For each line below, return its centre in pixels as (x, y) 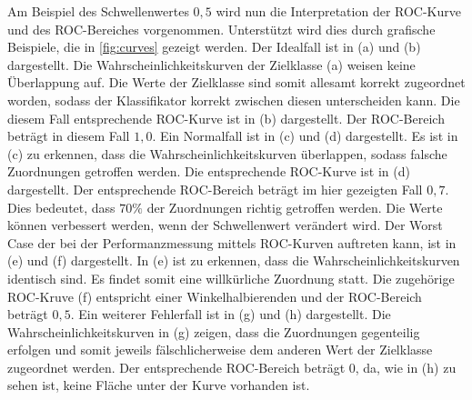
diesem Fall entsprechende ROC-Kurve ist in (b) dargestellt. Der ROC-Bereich (226, 118)
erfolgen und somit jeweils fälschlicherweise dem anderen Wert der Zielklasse (220, 350)
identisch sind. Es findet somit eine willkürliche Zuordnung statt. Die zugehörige (231, 278)
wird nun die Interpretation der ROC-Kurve (339, 11)
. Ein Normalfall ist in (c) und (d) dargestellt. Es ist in (305, 136)
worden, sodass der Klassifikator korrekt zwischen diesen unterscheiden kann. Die (234, 100)
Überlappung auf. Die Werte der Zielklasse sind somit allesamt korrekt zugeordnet (236, 82)
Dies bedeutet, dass (61, 207)
